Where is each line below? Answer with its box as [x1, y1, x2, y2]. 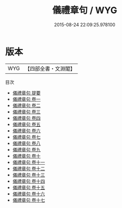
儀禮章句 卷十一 [12, 159, 45, 165]
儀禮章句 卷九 [12, 146, 41, 152]
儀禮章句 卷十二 [12, 165, 45, 172]
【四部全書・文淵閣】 [25, 65, 76, 72]
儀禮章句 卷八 [12, 140, 41, 146]
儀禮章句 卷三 [12, 109, 41, 115]
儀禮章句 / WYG [52, 5, 117, 16]
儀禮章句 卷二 [12, 102, 41, 109]
